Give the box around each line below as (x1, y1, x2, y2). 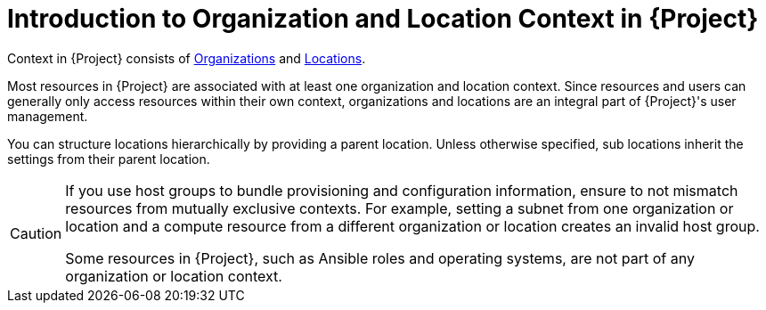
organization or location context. (65, 266, 282, 285)
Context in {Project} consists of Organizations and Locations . (7, 50, 366, 66)
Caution (10, 224, 62, 242)
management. (7, 108, 88, 124)
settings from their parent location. (7, 151, 210, 167)
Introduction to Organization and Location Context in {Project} (7, 4, 759, 34)
